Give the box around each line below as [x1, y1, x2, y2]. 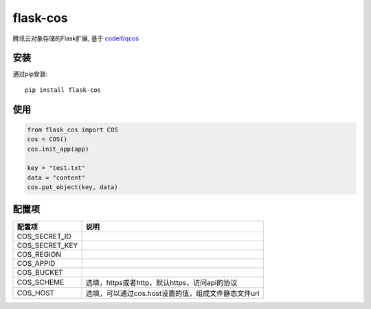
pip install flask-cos [25, 86, 102, 94]
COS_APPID [16, 258, 56, 268]
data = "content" [27, 173, 86, 182]
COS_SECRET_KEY [16, 240, 78, 250]
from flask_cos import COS [27, 125, 118, 134]
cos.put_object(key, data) [27, 184, 118, 191]
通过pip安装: [12, 70, 48, 78]
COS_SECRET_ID [16, 232, 71, 241]
